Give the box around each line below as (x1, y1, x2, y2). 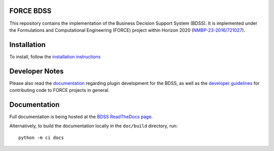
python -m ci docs (18, 134, 64, 140)
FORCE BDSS (9, 7, 52, 15)
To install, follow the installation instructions (9, 54, 101, 60)
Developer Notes (9, 67, 64, 75)
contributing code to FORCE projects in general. (9, 87, 110, 93)
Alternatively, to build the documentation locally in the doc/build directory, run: (9, 123, 178, 129)
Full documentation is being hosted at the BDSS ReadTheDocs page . (9, 114, 153, 120)
